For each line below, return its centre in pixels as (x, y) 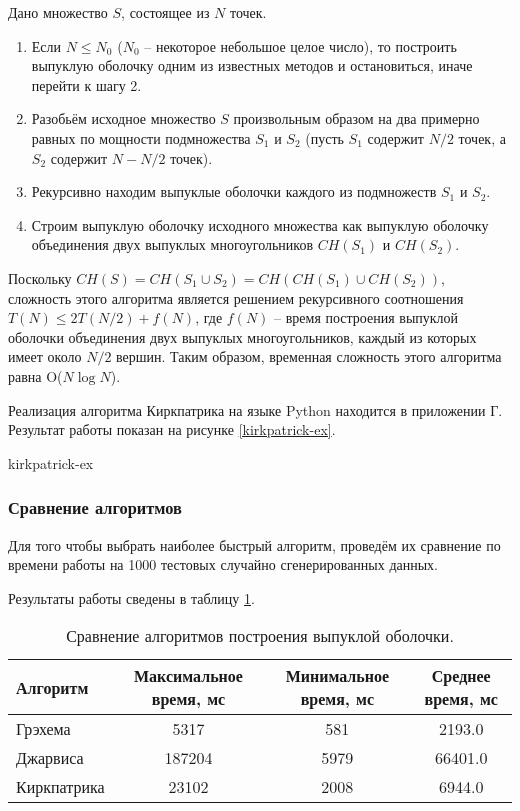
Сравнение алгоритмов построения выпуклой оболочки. (260, 636)
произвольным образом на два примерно (356, 118)
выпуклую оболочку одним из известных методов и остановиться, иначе (252, 65)
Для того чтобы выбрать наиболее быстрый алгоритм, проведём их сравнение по (254, 544)
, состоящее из (165, 12)
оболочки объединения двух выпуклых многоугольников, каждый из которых (242, 336)
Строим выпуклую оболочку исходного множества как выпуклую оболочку (260, 224)
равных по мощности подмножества (141, 137)
